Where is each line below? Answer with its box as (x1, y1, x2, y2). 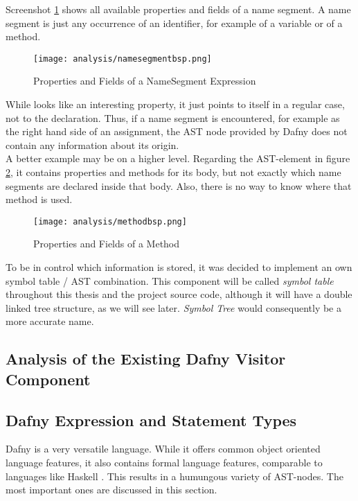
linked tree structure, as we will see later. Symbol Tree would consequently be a (6, 300, 341, 315)
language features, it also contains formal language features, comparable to (6, 455, 323, 469)
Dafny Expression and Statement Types (6, 409, 297, 430)
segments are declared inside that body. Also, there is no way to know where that (6, 178, 352, 193)
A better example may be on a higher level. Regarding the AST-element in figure (6, 151, 350, 166)
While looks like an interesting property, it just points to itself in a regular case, (6, 97, 345, 112)
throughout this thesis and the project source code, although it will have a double (6, 287, 352, 301)
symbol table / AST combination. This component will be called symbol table (6, 273, 334, 288)
